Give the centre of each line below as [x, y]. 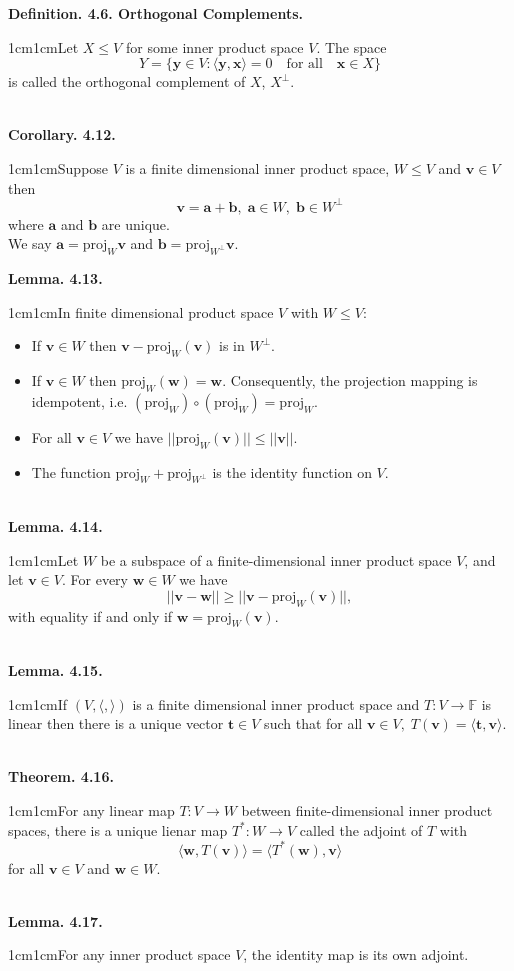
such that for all [313, 723]
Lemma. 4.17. [55, 920]
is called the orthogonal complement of [127, 81]
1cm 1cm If [38, 703]
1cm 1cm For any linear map [91, 809]
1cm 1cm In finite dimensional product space [141, 311]
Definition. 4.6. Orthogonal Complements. [155, 13]
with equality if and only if [90, 615]
